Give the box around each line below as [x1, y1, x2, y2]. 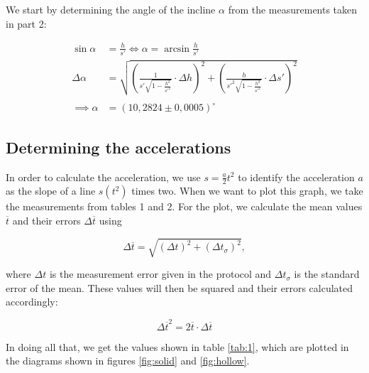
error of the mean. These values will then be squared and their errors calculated [6, 280, 353, 295]
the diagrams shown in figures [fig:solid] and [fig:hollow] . [6, 353, 250, 368]
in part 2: [6, 16, 47, 31]
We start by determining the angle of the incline [6, 2, 216, 16]
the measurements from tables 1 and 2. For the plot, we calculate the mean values [6, 199, 363, 214]
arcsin [164, 43, 190, 54]
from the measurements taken [228, 2, 358, 16]
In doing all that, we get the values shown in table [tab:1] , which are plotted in [6, 339, 349, 354]
